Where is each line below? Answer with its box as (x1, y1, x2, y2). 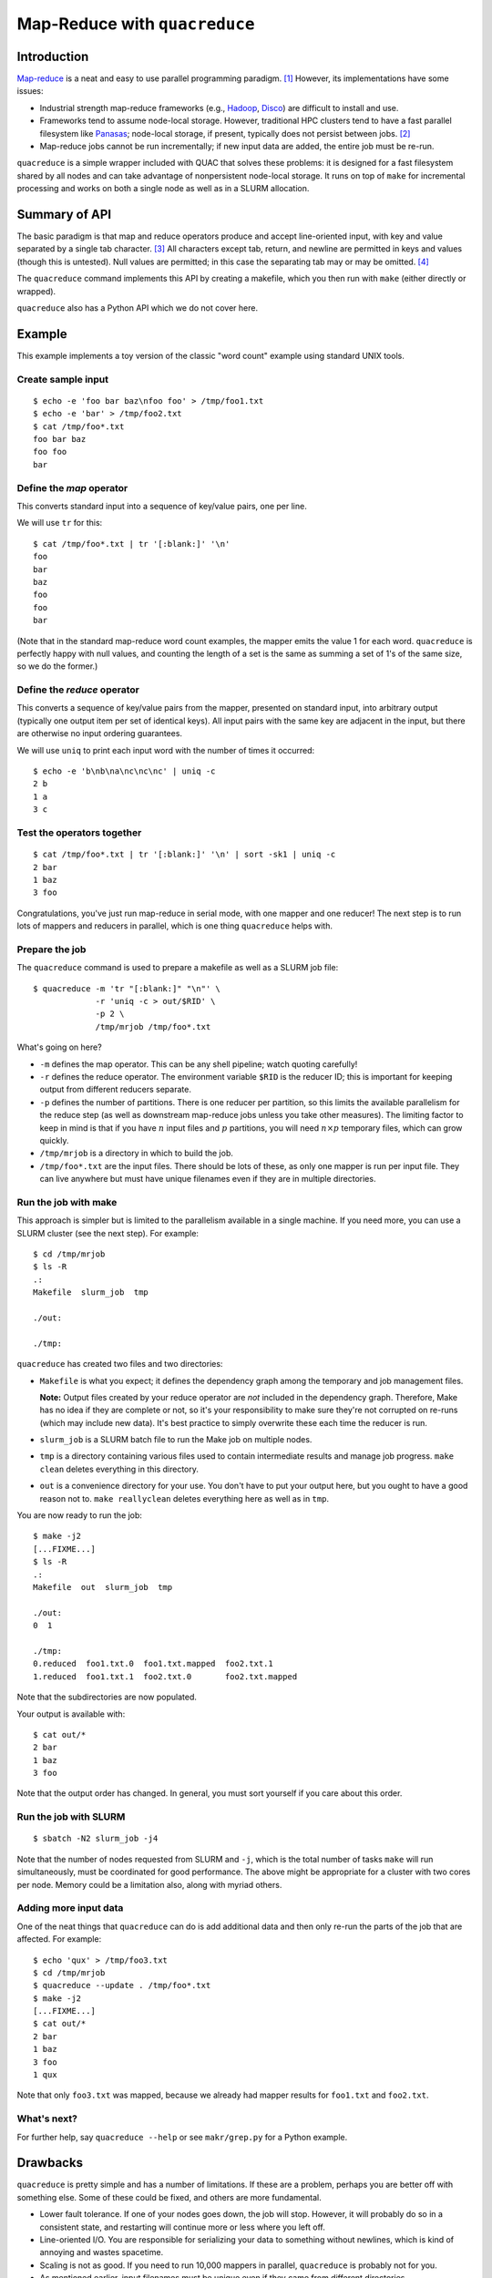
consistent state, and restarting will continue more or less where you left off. (39, 2222, 325, 2232)
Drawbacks (16, 2155, 84, 2170)
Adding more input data (16, 1902, 124, 1914)
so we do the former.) (16, 661, 98, 672)
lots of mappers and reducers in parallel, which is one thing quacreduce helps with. (16, 920, 333, 931)
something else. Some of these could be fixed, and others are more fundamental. (16, 2191, 323, 2202)
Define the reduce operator (16, 683, 140, 696)
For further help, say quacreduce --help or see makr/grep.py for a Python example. (16, 2131, 348, 2142)
